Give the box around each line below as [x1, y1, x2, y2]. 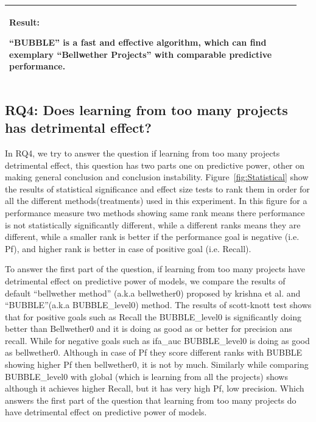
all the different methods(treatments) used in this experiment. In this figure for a [5, 194, 307, 207]
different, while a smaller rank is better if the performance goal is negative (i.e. [5, 230, 300, 243]
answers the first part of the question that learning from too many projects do [5, 393, 297, 406]
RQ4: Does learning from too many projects [5, 100, 288, 119]
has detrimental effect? [5, 118, 152, 137]
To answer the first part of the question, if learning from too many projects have [5, 262, 305, 275]
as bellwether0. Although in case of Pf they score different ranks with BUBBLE [5, 346, 303, 359]
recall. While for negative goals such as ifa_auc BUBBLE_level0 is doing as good [5, 334, 310, 346]
